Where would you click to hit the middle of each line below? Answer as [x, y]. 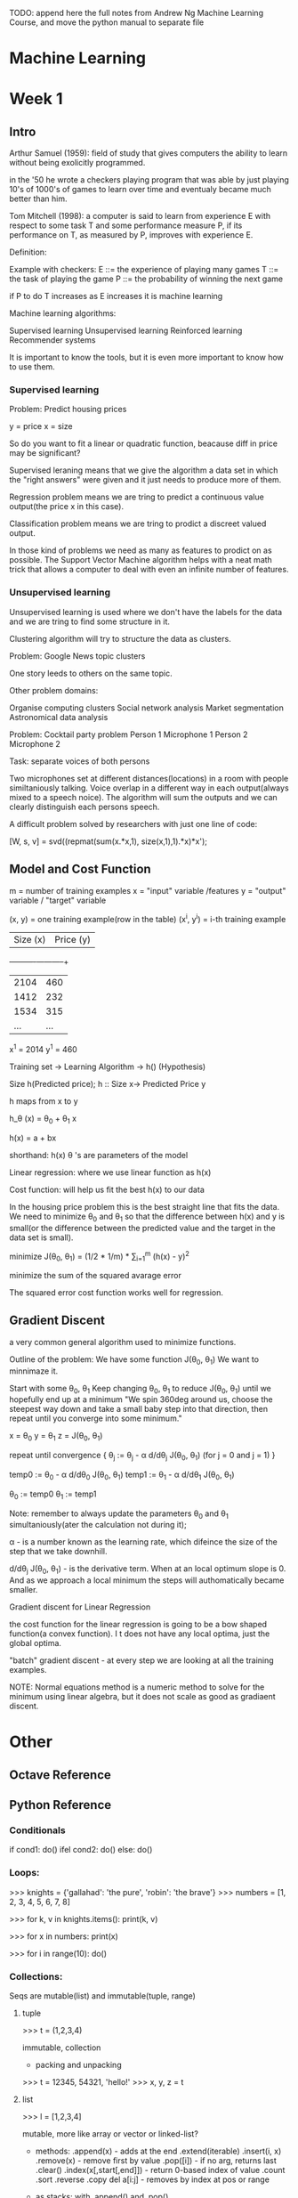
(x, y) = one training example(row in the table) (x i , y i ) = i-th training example [148, 918]
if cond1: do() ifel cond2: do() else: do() [81, 1850]
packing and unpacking [78, 2065]
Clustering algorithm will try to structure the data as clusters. [120, 638]
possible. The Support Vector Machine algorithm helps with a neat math [141, 560]
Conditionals [37, 1830]
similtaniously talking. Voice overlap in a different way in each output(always [149, 788]
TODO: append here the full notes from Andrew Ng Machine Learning [137, 13]
